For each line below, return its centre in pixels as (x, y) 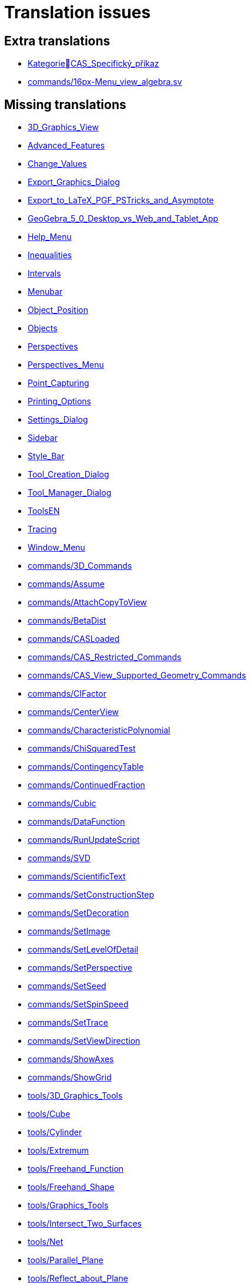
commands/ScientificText (77, 877)
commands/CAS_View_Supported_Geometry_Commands (137, 676)
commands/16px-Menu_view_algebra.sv (105, 82)
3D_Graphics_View (63, 127)
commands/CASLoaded (74, 639)
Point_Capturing (58, 383)
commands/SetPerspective (80, 968)
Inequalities (50, 255)
